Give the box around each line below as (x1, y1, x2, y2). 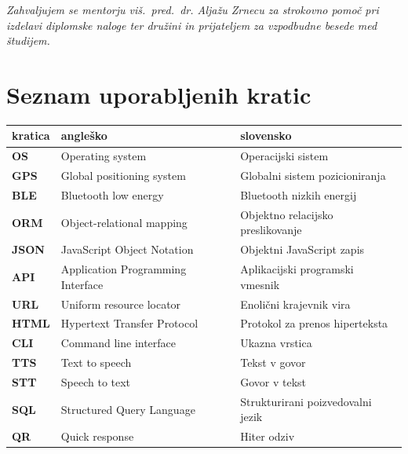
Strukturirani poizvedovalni (240, 393, 372, 409)
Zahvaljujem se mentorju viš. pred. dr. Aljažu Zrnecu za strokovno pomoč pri (6, 2, 379, 17)
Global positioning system (60, 167, 186, 184)
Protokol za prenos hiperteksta (240, 315, 388, 331)
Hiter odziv (240, 428, 295, 445)
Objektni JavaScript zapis (240, 241, 365, 258)
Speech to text (60, 373, 131, 390)
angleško (60, 127, 107, 144)
